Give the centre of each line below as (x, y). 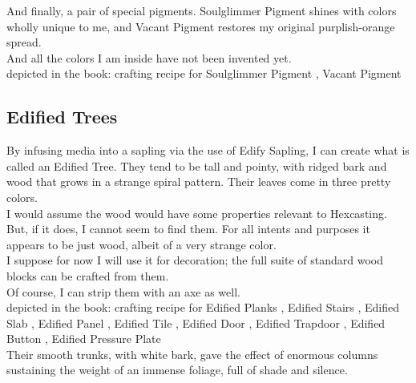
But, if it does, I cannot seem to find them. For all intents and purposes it (188, 229)
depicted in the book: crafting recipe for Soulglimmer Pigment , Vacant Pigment (204, 73)
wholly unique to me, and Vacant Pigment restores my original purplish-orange (201, 26)
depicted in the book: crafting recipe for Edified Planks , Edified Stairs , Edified (203, 307)
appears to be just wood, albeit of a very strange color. (141, 244)
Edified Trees (62, 117)
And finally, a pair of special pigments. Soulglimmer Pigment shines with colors (202, 10)
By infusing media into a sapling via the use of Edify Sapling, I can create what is (208, 150)
